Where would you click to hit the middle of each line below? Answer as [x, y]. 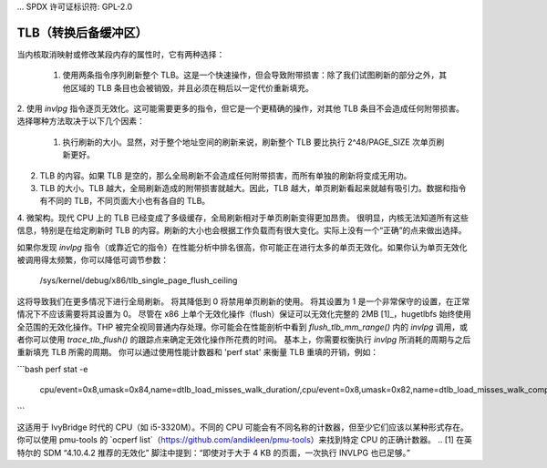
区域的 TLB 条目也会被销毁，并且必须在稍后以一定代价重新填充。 [191, 87]
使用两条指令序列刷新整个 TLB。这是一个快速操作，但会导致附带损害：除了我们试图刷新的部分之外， [251, 75]
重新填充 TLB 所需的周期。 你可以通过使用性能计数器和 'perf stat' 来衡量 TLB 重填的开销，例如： [198, 352]
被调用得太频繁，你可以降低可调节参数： [93, 259]
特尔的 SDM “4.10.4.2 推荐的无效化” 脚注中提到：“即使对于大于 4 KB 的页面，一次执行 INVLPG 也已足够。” [213, 453]
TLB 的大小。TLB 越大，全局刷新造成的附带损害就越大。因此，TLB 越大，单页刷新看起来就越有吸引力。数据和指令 [253, 188]
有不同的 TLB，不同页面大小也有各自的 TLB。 [125, 201]
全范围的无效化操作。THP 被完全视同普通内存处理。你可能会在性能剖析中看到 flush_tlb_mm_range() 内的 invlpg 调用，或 [243, 327]
